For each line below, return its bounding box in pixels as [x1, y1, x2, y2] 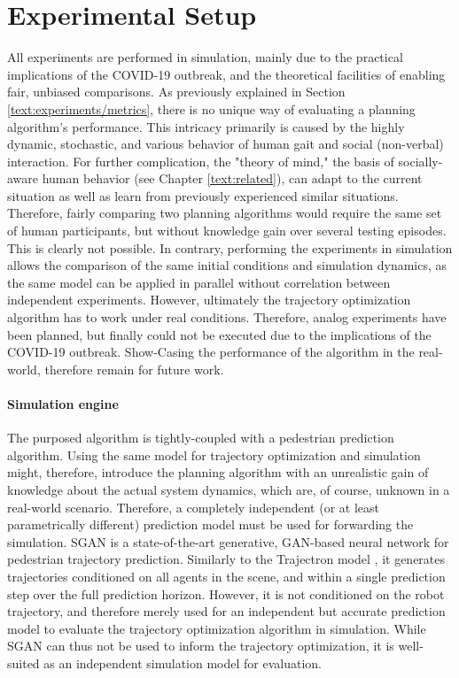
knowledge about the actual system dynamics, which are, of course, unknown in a [7, 480, 450, 498]
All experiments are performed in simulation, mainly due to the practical [7, 48, 403, 66]
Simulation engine [7, 395, 119, 412]
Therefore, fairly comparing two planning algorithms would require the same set [7, 204, 442, 222]
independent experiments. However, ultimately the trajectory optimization [7, 290, 411, 309]
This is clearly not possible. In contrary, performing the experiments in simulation [7, 238, 453, 257]
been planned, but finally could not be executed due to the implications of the [7, 325, 432, 343]
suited [7, 653, 40, 672]
